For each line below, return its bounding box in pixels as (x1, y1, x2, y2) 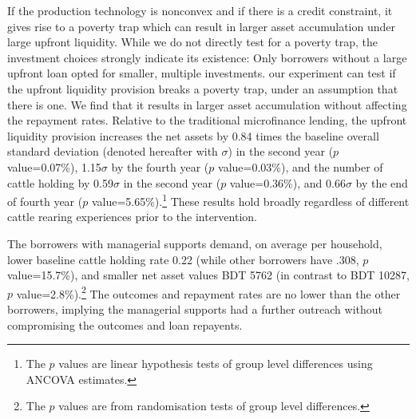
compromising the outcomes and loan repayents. (7, 316, 243, 333)
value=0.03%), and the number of (218, 158, 383, 175)
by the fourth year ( (111, 158, 209, 175)
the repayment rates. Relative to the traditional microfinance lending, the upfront (7, 112, 407, 128)
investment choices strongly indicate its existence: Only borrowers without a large (7, 49, 407, 65)
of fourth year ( (7, 192, 83, 209)
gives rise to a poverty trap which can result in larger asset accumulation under (7, 18, 395, 34)
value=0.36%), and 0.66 (229, 174, 346, 191)
